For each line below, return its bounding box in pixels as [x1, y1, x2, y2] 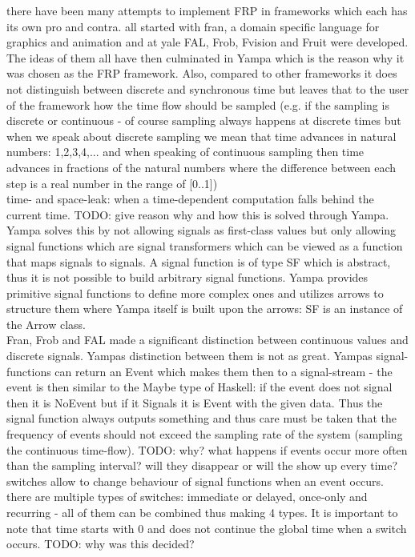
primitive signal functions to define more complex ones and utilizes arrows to [6, 284, 384, 301]
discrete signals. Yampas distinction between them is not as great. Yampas [6, 347, 373, 364]
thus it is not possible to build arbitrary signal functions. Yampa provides [6, 269, 369, 286]
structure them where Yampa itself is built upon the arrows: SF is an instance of [6, 300, 403, 317]
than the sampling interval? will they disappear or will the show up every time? [6, 457, 398, 474]
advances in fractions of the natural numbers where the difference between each [6, 158, 397, 175]
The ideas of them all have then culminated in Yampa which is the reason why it [6, 49, 405, 66]
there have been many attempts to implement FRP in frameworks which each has [6, 2, 408, 18]
